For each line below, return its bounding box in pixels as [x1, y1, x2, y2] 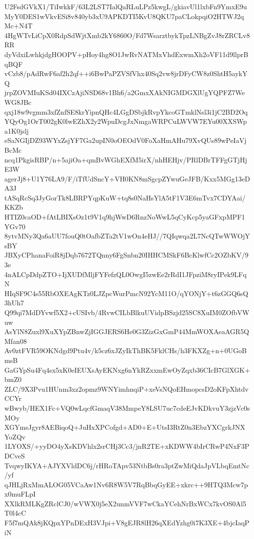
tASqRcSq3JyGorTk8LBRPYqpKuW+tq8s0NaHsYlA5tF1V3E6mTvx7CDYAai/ [4, 192, 246, 202]
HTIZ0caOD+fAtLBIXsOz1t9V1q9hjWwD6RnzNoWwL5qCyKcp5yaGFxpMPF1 [4, 212, 245, 222]
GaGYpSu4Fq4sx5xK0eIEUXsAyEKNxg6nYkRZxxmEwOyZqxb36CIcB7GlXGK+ [4, 364, 250, 375]
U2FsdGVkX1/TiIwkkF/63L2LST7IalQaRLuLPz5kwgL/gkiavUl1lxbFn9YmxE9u [4, 1, 247, 11]
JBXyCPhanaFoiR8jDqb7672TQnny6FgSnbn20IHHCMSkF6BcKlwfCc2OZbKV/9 [4, 250, 249, 260]
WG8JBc [4, 97, 32, 107]
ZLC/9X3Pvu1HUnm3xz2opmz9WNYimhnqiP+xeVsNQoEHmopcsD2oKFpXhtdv [4, 383, 249, 394]
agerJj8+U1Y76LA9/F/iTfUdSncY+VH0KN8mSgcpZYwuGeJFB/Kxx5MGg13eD [4, 173, 250, 183]
